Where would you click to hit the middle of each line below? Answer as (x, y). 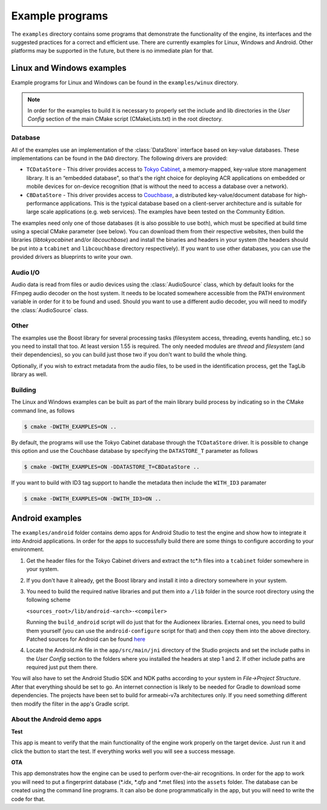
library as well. (29, 374)
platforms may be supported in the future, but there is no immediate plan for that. (112, 51)
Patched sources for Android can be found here (86, 639)
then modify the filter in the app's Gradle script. (70, 704)
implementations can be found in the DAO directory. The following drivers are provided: (119, 158)
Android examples (46, 518)
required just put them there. (62, 668)
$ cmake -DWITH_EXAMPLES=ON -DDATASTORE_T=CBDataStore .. (112, 467)
